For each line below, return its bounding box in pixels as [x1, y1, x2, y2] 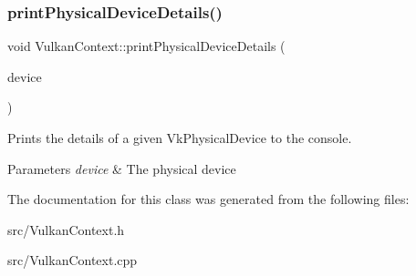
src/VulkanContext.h [7, 220, 125, 239]
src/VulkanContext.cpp [7, 250, 138, 270]
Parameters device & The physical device [7, 158, 236, 178]
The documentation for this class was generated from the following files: [7, 189, 410, 209]
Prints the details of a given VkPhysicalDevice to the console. [7, 128, 352, 147]
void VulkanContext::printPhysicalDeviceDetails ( [7, 36, 286, 56]
